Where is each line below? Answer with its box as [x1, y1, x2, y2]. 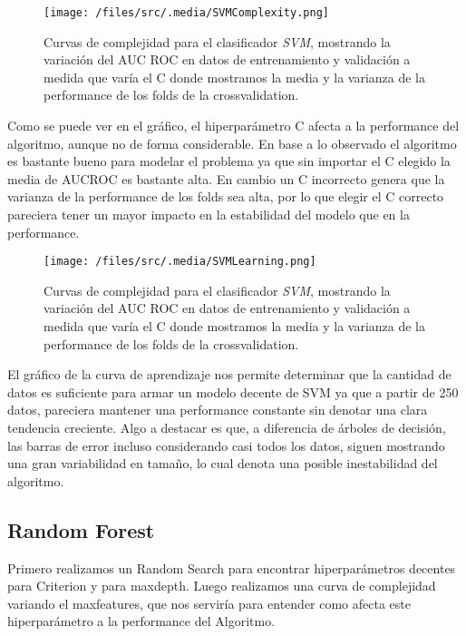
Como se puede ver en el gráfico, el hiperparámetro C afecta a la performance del [7, 116, 460, 135]
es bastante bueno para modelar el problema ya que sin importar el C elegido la [7, 152, 451, 171]
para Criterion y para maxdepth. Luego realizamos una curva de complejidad [7, 576, 436, 595]
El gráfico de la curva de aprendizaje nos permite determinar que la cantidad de [7, 365, 451, 384]
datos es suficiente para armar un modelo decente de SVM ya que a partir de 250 [7, 382, 459, 401]
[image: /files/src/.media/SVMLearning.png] [44, 255, 316, 269]
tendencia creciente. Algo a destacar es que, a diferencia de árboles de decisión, [7, 418, 446, 436]
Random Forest [7, 515, 155, 543]
